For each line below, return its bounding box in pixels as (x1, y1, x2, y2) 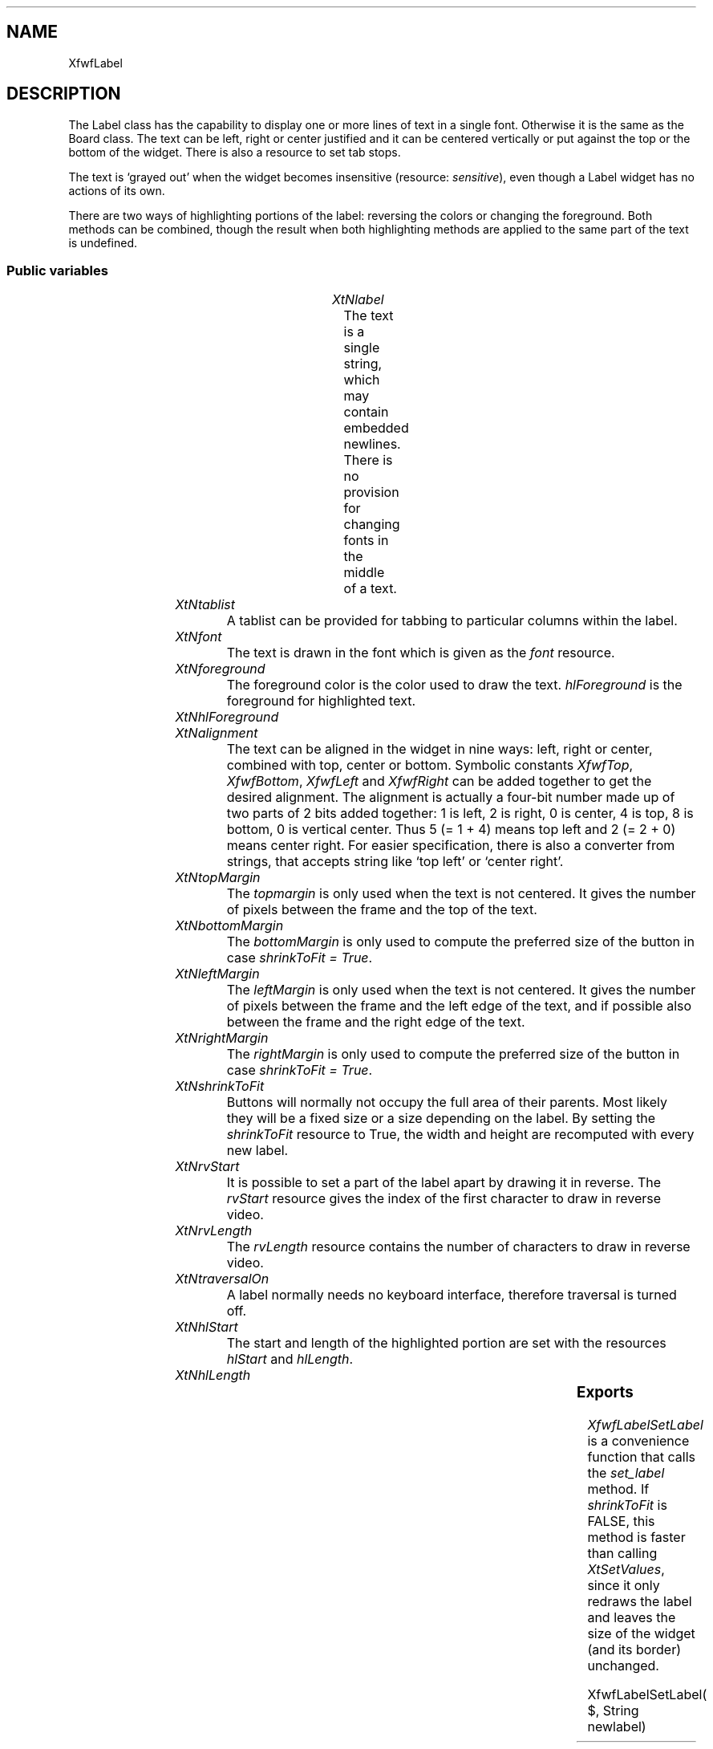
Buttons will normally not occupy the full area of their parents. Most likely (226, 1094, 667, 1111)
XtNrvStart (175, 1158, 240, 1175)
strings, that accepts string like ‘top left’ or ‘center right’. (226, 853, 564, 870)
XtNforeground (175, 661, 265, 677)
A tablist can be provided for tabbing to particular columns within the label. (226, 612, 678, 629)
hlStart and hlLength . (226, 1351, 354, 1368)
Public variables (6, 262, 108, 279)
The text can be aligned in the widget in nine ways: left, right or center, (226, 741, 653, 758)
